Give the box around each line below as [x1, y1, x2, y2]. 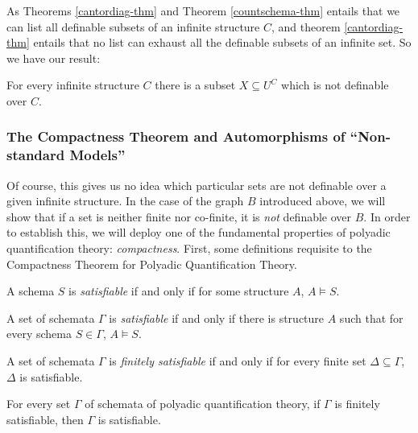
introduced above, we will [259, 192, 386, 209]
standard [6, 145, 65, 165]
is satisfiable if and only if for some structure [68, 282, 289, 299]
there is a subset [155, 76, 236, 93]
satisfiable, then [6, 410, 84, 427]
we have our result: [6, 49, 101, 66]
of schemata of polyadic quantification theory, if [85, 395, 321, 412]
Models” [69, 145, 126, 165]
